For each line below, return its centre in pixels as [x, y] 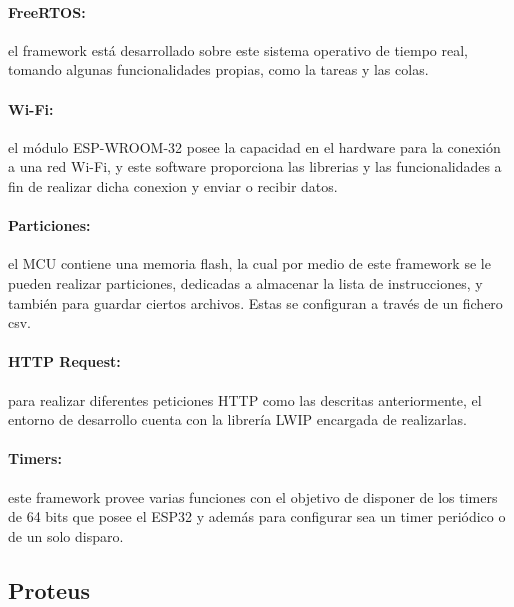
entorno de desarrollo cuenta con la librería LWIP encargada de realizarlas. [237, 419]
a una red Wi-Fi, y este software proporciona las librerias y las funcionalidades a [255, 166]
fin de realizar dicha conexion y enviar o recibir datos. [173, 185]
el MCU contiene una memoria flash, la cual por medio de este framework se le [249, 263]
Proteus [49, 589]
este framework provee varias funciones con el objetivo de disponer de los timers [253, 496]
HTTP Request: [64, 361]
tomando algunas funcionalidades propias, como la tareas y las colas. [218, 69]
